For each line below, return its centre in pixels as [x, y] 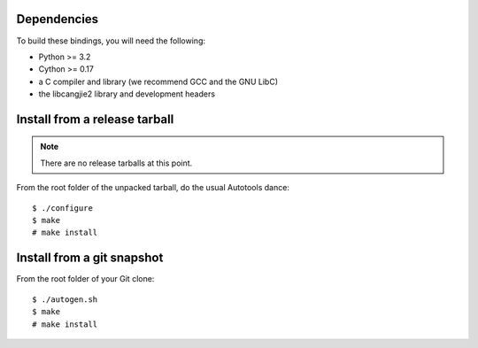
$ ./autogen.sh [65, 299]
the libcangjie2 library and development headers [127, 94]
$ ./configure [62, 208]
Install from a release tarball [95, 119]
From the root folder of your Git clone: [85, 279]
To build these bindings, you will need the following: [111, 41]
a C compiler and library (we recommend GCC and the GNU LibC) [158, 81]
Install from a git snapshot [90, 258]
